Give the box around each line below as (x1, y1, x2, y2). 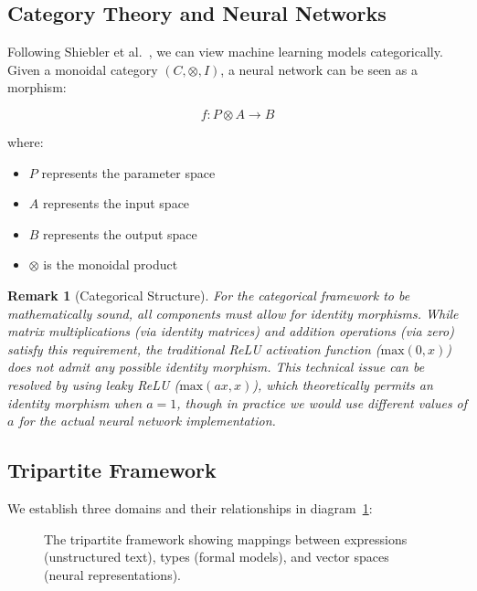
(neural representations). (44, 565, 182, 584)
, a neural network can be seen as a (220, 59, 418, 79)
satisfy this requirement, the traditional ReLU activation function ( (7, 339, 381, 358)
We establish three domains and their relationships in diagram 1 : (7, 498, 373, 517)
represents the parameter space (41, 163, 216, 182)
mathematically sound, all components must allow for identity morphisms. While (7, 303, 459, 322)
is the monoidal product (43, 255, 178, 274)
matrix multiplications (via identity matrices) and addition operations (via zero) (7, 322, 454, 341)
